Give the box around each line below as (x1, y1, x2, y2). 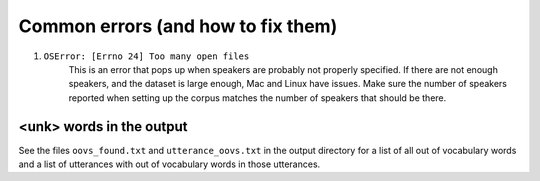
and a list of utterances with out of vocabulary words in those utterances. (18, 158, 321, 170)
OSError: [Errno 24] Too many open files (43, 50, 250, 62)
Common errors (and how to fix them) (18, 15, 338, 37)
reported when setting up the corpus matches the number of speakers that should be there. (68, 91, 447, 104)
